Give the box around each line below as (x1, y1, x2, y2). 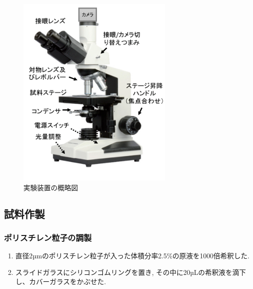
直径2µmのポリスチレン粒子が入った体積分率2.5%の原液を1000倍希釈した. (15, 251, 250, 261)
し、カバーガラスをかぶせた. (15, 276, 106, 287)
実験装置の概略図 (23, 182, 78, 192)
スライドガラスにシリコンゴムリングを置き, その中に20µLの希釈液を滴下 (15, 267, 246, 277)
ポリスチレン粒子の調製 (4, 231, 92, 243)
